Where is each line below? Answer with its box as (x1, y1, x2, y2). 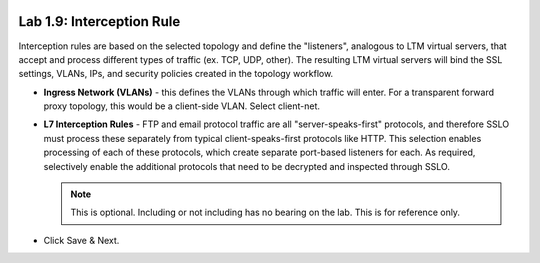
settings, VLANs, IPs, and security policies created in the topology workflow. (18, 68, 334, 80)
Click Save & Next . (43, 234, 120, 246)
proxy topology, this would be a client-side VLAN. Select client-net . (43, 100, 320, 112)
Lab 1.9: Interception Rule (18, 13, 181, 30)
